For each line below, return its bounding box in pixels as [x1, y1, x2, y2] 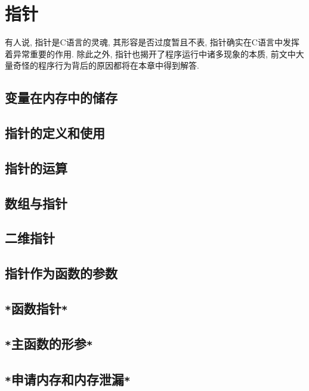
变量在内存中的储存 [5, 88, 118, 107]
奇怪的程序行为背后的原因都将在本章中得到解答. [13, 59, 199, 72]
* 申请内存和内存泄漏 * [5, 370, 131, 388]
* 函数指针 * [5, 298, 68, 317]
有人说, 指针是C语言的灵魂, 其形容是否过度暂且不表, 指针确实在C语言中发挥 [5, 36, 299, 48]
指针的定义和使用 [5, 124, 105, 142]
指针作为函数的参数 [5, 264, 118, 282]
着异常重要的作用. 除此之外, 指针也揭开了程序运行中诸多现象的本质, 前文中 [5, 47, 296, 60]
